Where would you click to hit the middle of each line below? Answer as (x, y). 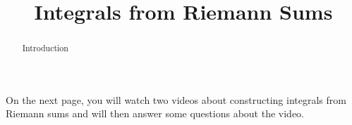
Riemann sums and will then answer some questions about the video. (155, 113)
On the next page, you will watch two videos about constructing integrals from (176, 99)
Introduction (45, 48)
